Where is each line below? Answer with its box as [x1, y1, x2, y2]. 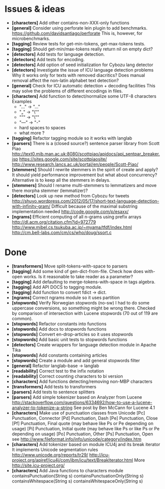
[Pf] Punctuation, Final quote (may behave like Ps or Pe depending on [11, 420, 154, 426]
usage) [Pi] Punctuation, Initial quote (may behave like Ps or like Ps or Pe [11, 425, 160, 431]
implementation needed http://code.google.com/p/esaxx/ [11, 208, 129, 214]
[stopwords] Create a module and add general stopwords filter [11, 357, 140, 363]
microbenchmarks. [11, 36, 50, 41]
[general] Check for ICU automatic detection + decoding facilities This [11, 82, 156, 88]
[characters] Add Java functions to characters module [11, 467, 124, 473]
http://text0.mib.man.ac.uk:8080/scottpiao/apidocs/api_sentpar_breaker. [11, 150, 160, 156]
